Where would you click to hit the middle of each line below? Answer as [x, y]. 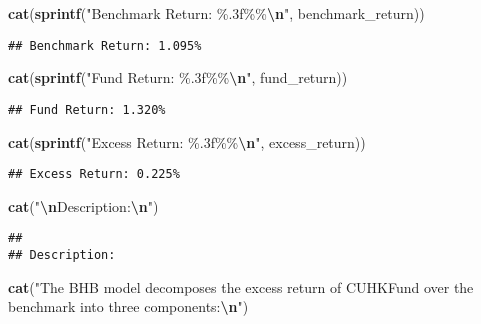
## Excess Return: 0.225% [94, 174]
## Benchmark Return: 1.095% [105, 45]
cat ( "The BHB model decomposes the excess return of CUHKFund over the [241, 286]
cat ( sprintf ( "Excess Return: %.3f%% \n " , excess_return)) [187, 141]
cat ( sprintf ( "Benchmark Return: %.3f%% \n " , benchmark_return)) [216, 13]
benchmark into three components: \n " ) [128, 306]
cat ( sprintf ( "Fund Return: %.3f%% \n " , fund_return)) [178, 77]
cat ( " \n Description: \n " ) [83, 205]
